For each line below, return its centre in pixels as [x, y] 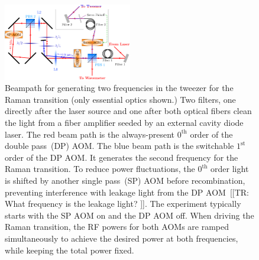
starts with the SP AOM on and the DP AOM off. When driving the [129, 215]
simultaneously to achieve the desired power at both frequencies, [122, 238]
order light [230, 169]
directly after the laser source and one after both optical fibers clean [128, 111]
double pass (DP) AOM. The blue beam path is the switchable [119, 146]
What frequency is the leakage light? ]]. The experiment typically [123, 204]
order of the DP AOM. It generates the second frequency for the [122, 157]
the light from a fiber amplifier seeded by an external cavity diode [124, 123]
